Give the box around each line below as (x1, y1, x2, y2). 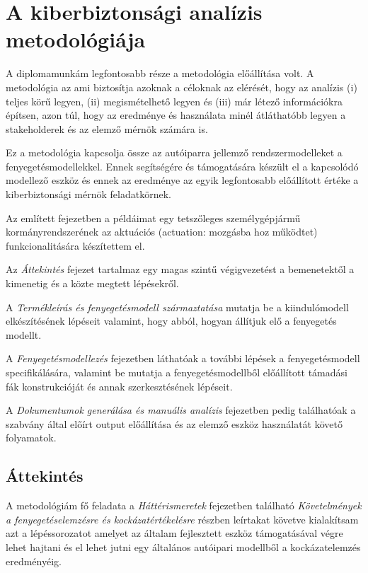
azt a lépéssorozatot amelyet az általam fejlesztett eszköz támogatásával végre (6, 526, 343, 540)
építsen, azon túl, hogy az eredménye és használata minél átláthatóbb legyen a (6, 108, 346, 122)
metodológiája (6, 25, 146, 54)
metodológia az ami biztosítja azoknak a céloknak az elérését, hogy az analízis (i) (6, 79, 357, 94)
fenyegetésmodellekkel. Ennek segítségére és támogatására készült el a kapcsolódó (6, 158, 359, 173)
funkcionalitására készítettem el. (6, 238, 145, 253)
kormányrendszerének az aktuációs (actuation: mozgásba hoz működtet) (6, 224, 318, 239)
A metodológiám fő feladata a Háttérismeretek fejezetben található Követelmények (6, 498, 362, 513)
